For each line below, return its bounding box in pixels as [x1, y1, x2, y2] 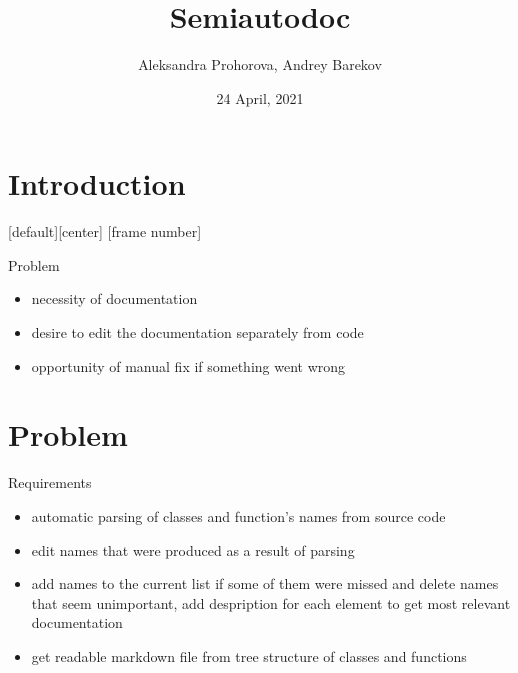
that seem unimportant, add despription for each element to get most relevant [31, 592, 511, 613]
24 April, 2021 [216, 87, 304, 108]
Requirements [8, 472, 92, 493]
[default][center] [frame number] [8, 221, 202, 242]
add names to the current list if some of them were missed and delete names [31, 573, 499, 594]
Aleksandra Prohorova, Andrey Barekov [138, 54, 382, 75]
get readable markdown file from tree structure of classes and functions [31, 645, 467, 666]
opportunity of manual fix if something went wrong [31, 355, 346, 376]
